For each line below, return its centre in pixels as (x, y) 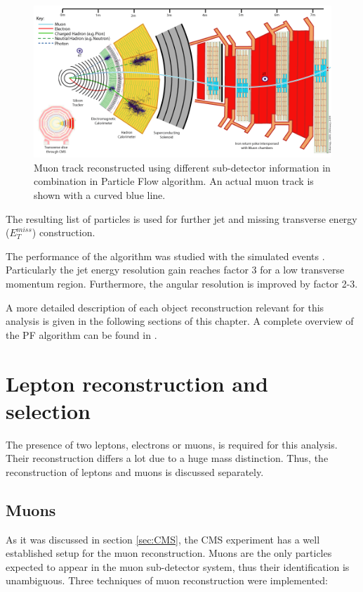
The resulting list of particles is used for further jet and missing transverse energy (181, 218)
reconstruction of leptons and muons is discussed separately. (135, 471)
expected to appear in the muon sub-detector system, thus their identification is (178, 566)
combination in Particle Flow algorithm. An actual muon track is (174, 181)
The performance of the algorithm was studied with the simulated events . (165, 256)
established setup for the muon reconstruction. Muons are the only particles (169, 553)
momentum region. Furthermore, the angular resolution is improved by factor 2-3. (182, 284)
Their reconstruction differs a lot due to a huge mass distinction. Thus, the (167, 458)
